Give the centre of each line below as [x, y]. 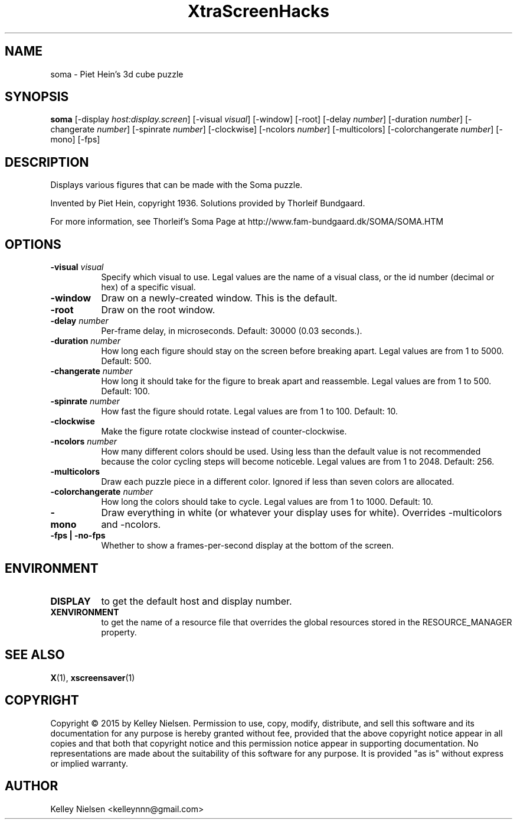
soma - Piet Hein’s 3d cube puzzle [117, 74]
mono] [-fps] [75, 140]
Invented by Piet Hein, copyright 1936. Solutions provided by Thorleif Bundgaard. [208, 203]
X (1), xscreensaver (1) [93, 677]
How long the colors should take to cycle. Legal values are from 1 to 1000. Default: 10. [267, 502]
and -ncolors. [131, 525]
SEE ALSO [35, 655]
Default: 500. [126, 361]
